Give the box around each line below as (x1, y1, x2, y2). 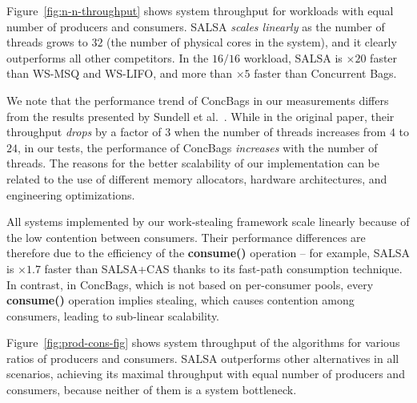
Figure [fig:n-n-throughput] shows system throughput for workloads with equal (6, 2, 394, 18)
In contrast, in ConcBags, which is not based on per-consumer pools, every (6, 276, 374, 292)
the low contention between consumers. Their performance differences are (6, 228, 366, 245)
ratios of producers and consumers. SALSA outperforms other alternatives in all (6, 349, 399, 366)
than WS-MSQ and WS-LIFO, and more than (6, 65, 233, 82)
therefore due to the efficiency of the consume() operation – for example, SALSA (6, 244, 411, 261)
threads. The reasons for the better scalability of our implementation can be (6, 155, 380, 171)
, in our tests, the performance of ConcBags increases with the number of (18, 139, 378, 155)
